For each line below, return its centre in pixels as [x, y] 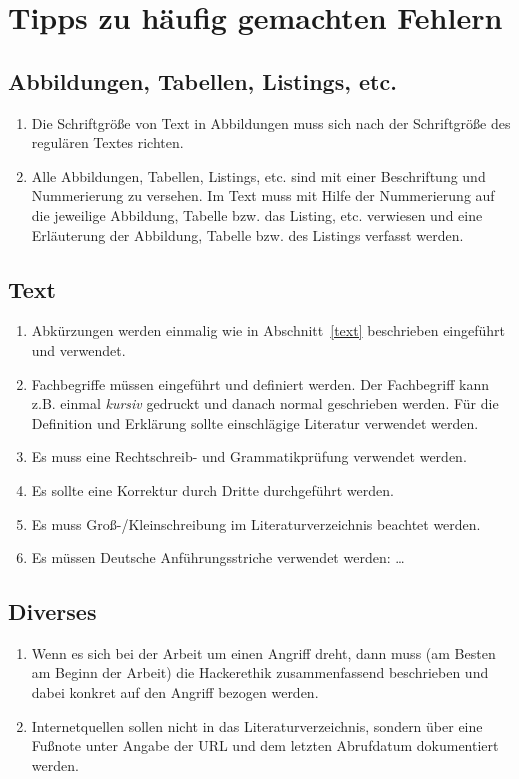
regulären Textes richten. [107, 142]
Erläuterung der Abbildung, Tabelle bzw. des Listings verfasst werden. [247, 234]
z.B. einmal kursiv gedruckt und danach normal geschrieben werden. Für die [265, 403]
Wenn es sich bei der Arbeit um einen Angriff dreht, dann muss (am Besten [263, 652]
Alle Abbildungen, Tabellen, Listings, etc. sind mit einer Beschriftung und [258, 175]
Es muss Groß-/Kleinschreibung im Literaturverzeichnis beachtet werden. [256, 523]
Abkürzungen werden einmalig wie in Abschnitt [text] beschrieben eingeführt [268, 330]
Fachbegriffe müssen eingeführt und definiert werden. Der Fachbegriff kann [260, 383]
